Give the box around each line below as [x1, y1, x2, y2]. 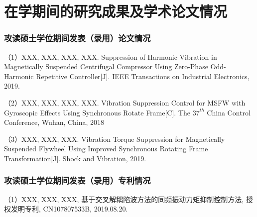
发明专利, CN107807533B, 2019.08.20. [10, 204, 128, 214]
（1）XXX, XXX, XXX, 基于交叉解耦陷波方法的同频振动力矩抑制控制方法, [4, 194, 244, 204]
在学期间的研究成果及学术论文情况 [4, 1, 228, 21]
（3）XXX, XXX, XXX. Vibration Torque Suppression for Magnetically [4, 133, 225, 144]
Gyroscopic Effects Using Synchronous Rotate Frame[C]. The [4, 107, 191, 117]
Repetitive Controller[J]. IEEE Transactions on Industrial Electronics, [36, 71, 250, 81]
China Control [207, 107, 251, 117]
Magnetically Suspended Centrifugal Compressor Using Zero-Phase [4, 61, 208, 72]
